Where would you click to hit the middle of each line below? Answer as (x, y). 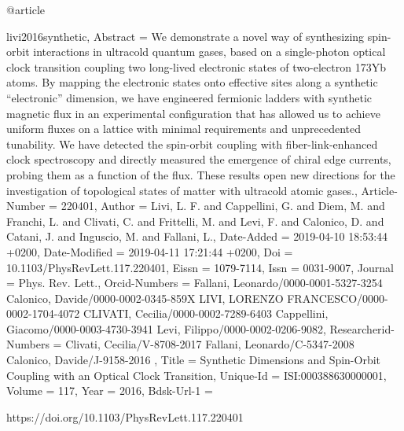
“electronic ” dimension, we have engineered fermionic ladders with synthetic (189, 97)
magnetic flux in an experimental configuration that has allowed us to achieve (193, 113)
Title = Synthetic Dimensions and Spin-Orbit (271, 360)
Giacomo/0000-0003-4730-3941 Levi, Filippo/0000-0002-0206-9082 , (166, 328)
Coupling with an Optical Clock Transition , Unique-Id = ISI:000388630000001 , (196, 375)
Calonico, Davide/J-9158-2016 (79, 360)
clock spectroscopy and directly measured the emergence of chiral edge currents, (199, 159)
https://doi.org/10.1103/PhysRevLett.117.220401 (125, 416)
